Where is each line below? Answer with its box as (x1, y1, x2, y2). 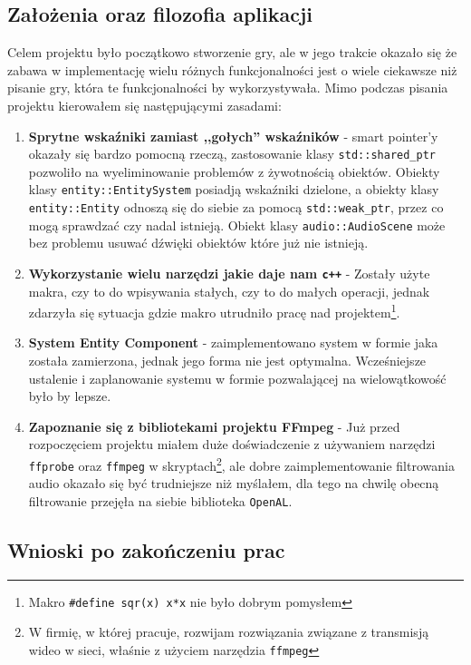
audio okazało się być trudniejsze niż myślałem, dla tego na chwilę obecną (28, 474, 439, 493)
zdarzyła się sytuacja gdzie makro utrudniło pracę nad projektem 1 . (28, 300, 400, 321)
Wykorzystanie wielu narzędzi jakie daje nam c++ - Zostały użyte (28, 263, 430, 282)
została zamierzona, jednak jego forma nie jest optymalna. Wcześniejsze (28, 351, 427, 370)
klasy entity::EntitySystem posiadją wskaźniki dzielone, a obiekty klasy (28, 180, 439, 199)
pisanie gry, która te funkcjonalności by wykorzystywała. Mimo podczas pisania (7, 78, 448, 97)
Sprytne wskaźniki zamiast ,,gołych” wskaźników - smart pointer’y (28, 126, 438, 145)
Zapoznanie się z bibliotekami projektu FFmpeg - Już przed (28, 416, 400, 435)
